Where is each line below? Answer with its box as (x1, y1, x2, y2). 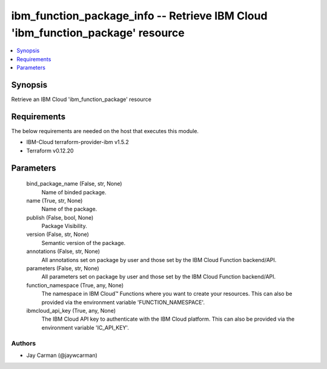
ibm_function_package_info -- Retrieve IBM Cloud (11, 9, 268, 22)
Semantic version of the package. (41, 239, 126, 246)
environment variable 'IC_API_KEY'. (41, 324, 130, 331)
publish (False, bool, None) (26, 214, 94, 221)
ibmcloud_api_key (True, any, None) (26, 307, 116, 314)
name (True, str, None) (26, 197, 83, 204)
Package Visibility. (41, 223, 87, 230)
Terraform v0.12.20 (26, 147, 74, 154)
